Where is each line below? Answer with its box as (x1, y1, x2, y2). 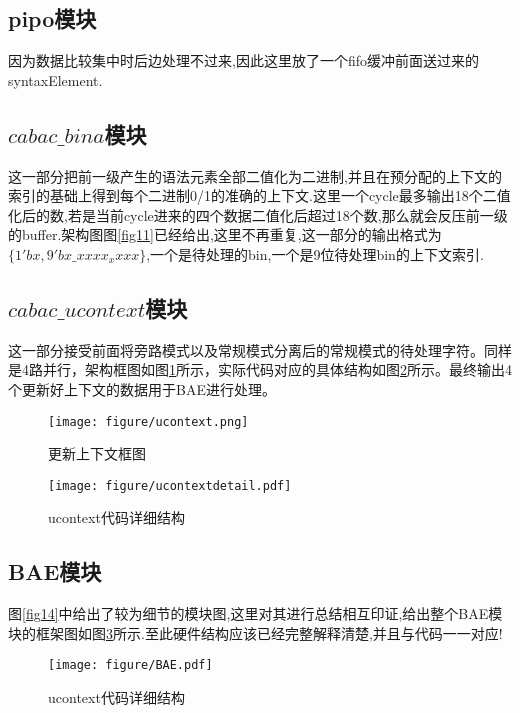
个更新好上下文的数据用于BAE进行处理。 (8, 378, 276, 399)
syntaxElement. (8, 69, 103, 90)
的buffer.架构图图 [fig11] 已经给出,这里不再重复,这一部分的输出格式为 (8, 224, 442, 245)
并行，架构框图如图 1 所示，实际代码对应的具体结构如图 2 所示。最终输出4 (42, 359, 512, 380)
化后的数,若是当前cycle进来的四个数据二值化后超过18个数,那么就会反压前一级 (8, 204, 508, 225)
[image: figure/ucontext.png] (48, 414, 249, 429)
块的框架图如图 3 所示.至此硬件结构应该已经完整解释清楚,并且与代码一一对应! (8, 622, 503, 643)
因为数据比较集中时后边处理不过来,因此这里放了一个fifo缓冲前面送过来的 (8, 50, 479, 71)
